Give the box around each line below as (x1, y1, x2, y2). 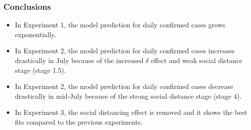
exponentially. (15, 29, 57, 39)
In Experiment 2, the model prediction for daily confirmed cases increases (15, 45, 235, 56)
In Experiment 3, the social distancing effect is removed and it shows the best (15, 107, 248, 117)
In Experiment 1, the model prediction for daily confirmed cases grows (15, 20, 226, 30)
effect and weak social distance (151, 55, 243, 65)
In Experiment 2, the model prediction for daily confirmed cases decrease (15, 81, 233, 91)
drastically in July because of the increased (15, 55, 144, 65)
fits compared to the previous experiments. (15, 116, 143, 127)
